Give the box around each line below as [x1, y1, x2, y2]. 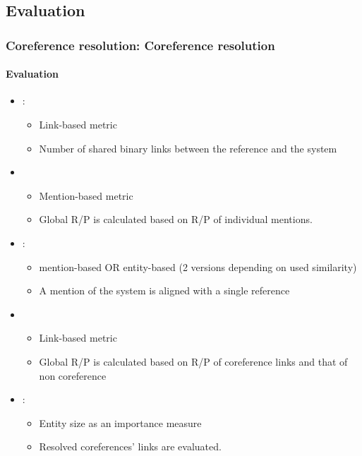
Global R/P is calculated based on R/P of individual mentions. [39, 212, 313, 227]
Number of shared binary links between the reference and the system [39, 140, 337, 155]
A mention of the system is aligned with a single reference [39, 283, 290, 298]
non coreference [39, 368, 107, 383]
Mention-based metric [39, 188, 133, 203]
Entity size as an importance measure [39, 415, 202, 430]
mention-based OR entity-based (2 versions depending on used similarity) [39, 259, 357, 274]
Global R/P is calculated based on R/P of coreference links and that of [39, 354, 348, 368]
